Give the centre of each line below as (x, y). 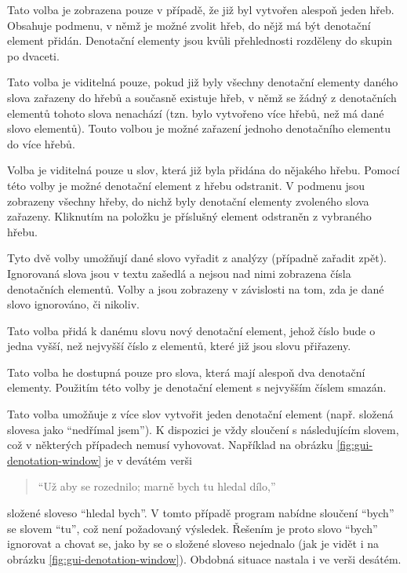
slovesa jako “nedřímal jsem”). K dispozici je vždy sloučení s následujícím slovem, (203, 429)
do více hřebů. (41, 143)
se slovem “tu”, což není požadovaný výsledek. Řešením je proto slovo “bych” (193, 528)
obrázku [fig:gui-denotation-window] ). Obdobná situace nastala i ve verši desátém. (204, 558)
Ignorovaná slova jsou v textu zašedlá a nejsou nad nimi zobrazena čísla (179, 273)
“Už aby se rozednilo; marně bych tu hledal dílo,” (157, 486)
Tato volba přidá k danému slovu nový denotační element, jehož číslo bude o (191, 330)
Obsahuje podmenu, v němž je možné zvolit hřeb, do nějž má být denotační (189, 25)
